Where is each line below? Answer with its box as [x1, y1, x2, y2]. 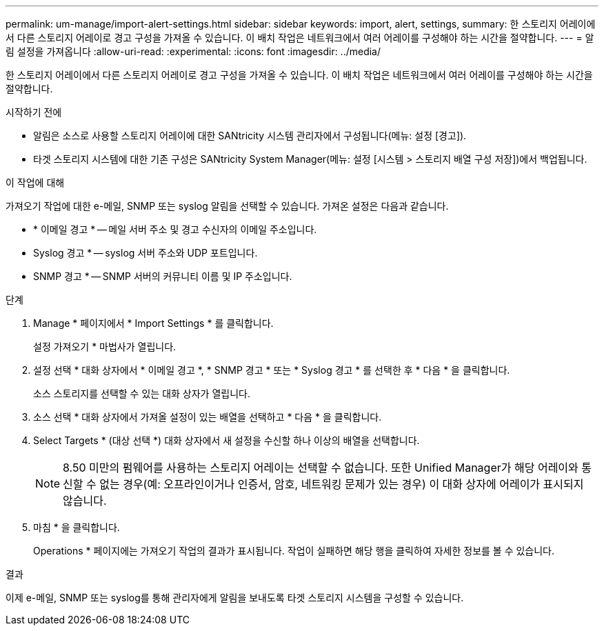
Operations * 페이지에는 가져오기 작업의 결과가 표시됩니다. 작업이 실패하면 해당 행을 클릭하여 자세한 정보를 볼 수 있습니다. [33, 545, 555, 557]
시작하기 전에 [6, 106, 62, 118]
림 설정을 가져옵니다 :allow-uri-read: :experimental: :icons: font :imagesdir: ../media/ [6, 46, 381, 57]
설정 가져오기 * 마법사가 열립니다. [33, 341, 177, 352]
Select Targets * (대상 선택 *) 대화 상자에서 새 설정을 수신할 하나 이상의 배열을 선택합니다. [33, 434, 420, 446]
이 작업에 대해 [6, 177, 65, 188]
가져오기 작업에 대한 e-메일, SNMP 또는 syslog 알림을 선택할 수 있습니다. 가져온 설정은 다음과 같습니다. [6, 200, 449, 212]
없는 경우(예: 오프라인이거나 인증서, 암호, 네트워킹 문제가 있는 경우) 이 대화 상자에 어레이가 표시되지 [99, 477, 584, 491]
